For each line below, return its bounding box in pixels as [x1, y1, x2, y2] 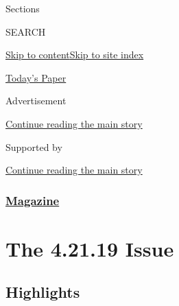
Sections [5, 1, 40, 15]
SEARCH [5, 24, 46, 38]
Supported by [5, 139, 62, 154]
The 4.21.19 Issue [5, 234, 174, 262]
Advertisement [5, 93, 67, 108]
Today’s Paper [5, 70, 67, 84]
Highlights [5, 281, 80, 303]
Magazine [5, 191, 60, 209]
